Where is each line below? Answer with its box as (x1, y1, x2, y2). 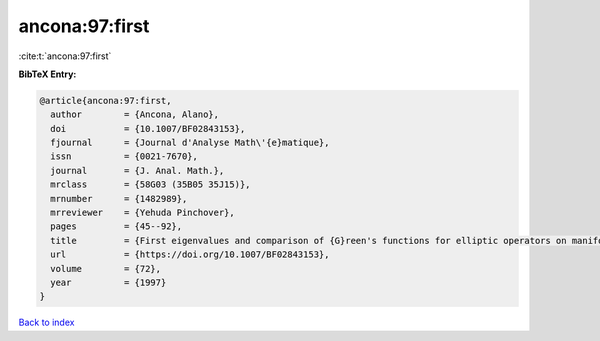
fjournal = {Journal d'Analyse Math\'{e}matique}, (50, 137, 330, 149)
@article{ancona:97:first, (39, 95, 172, 106)
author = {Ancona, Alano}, (50, 109, 220, 120)
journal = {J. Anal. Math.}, (50, 165, 225, 176)
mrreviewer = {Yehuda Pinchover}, (50, 207, 235, 219)
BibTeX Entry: (18, 68, 77, 80)
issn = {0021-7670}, (50, 151, 199, 162)
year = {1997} (50, 277, 167, 288)
